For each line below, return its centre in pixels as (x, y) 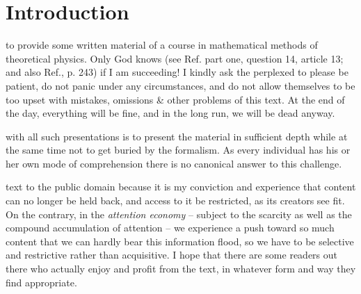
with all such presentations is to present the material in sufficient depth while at (177, 136)
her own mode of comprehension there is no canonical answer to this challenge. (174, 163)
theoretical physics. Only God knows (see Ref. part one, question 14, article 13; (175, 58)
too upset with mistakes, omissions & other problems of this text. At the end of (175, 99)
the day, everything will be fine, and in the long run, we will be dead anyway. (170, 113)
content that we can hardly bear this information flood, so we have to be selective (180, 241)
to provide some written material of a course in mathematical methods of (162, 45)
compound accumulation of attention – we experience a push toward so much (170, 228)
